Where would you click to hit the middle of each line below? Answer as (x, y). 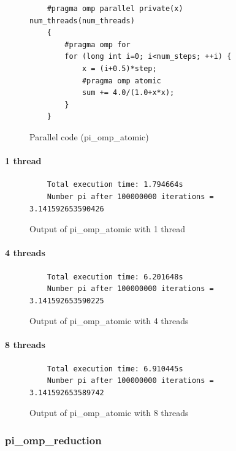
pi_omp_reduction (53, 440)
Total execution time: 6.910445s (115, 369)
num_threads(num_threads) (82, 21)
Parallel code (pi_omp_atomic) (89, 136)
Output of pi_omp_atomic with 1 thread (108, 229)
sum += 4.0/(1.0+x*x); (128, 93)
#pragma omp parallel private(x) (115, 9)
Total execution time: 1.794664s (115, 185)
